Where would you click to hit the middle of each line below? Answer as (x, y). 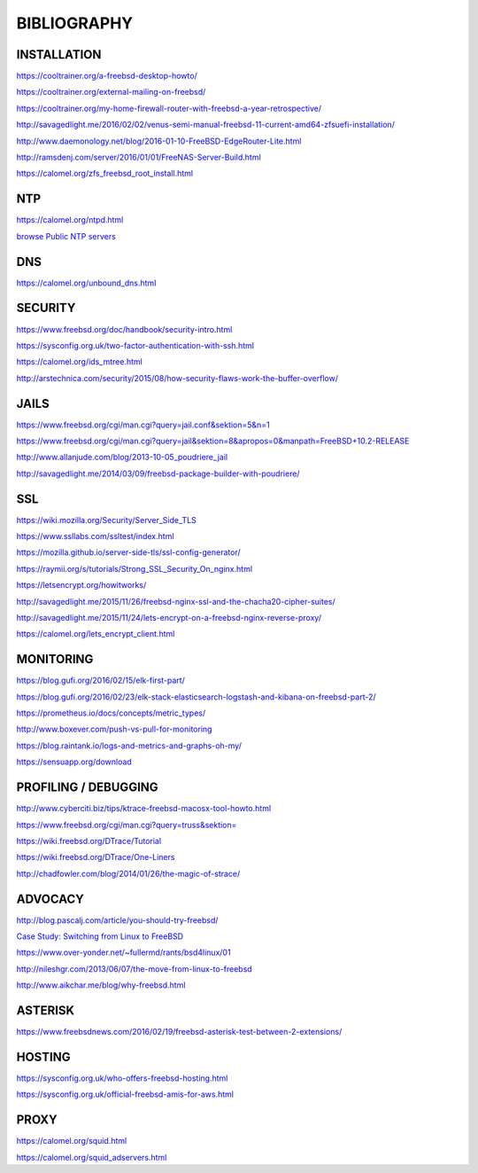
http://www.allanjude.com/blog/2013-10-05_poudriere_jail (122, 457)
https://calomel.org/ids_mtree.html (80, 362)
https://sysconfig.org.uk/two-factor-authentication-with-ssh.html (135, 345)
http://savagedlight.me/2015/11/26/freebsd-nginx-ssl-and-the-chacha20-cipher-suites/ (176, 601)
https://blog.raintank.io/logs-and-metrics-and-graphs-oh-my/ (129, 746)
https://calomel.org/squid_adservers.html (92, 1157)
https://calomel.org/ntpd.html (70, 220)
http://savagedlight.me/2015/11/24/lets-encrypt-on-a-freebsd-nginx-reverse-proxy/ (169, 618)
